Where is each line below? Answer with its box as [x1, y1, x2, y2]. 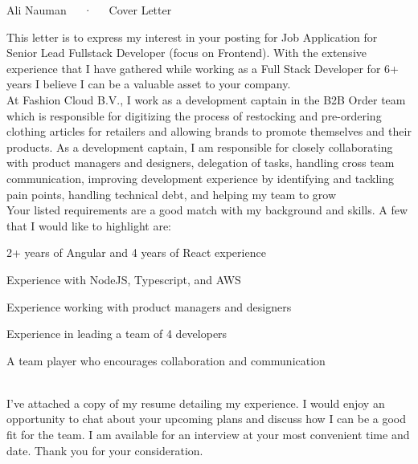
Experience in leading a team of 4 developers [6, 325, 227, 342]
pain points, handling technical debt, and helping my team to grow [6, 185, 337, 202]
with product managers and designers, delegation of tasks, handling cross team [6, 154, 395, 171]
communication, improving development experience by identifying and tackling [6, 169, 394, 186]
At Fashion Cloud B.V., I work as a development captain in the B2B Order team [6, 91, 406, 108]
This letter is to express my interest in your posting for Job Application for [6, 28, 378, 45]
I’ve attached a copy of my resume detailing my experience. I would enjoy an [6, 394, 385, 411]
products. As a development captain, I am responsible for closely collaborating [6, 138, 393, 155]
